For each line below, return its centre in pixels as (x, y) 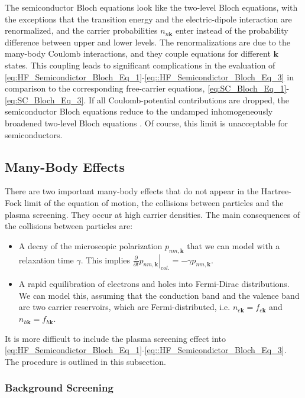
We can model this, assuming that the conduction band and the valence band (159, 295)
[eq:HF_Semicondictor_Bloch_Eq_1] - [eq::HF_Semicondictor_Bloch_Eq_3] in (149, 76)
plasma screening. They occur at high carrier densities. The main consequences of (152, 214)
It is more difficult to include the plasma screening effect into (115, 338)
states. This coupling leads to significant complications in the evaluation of (140, 65)
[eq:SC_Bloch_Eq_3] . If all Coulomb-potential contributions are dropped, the (147, 99)
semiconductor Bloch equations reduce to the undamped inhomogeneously (139, 111)
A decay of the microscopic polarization (90, 245)
